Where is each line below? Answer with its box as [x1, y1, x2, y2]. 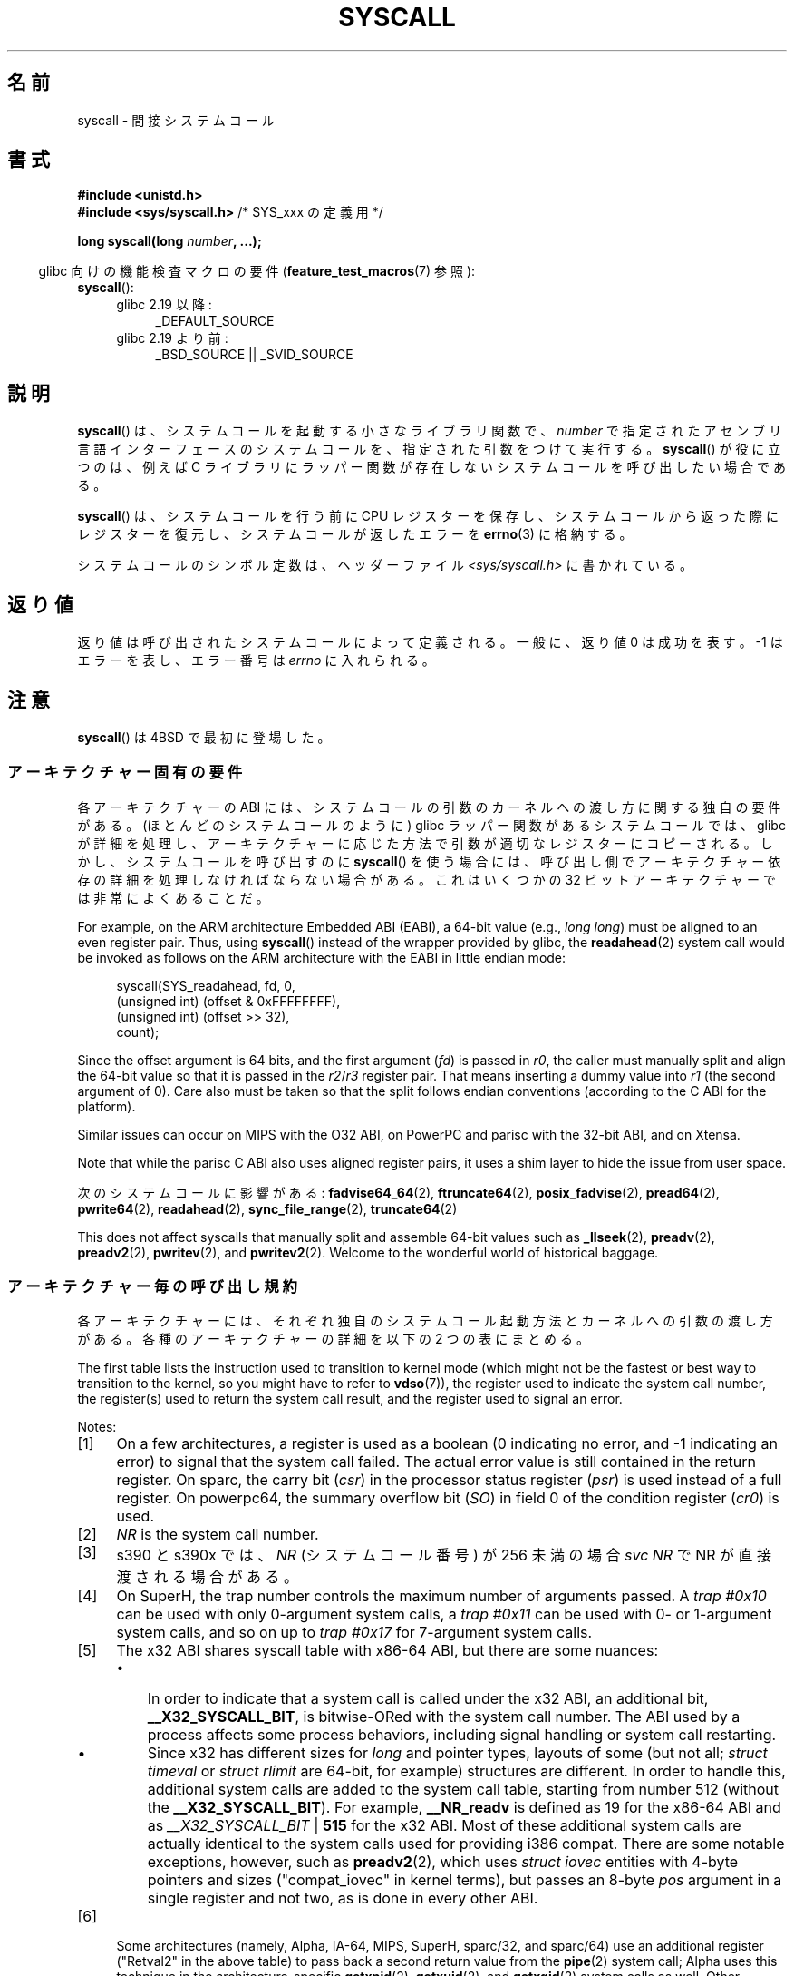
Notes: [77, 1419, 117, 1435]
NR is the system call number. [116, 1525, 319, 1544]
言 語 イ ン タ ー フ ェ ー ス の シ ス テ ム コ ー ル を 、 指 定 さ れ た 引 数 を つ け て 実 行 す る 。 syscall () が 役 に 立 [77, 441, 781, 457]
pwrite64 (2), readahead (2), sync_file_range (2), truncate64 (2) [77, 1200, 458, 1217]
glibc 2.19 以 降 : [116, 297, 212, 313]
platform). [77, 1098, 136, 1114]
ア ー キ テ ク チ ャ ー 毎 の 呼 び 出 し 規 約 [7, 1277, 297, 1296]
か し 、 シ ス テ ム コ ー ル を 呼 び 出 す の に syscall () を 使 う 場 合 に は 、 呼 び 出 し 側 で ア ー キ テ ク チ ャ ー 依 [77, 853, 781, 869]
